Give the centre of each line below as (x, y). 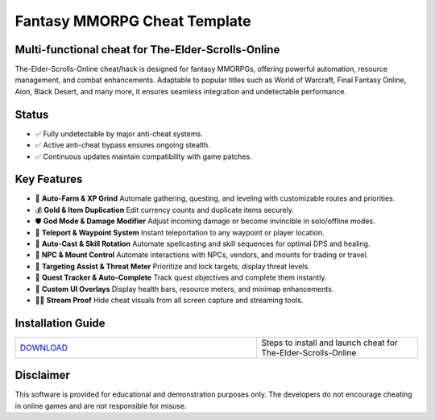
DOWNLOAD (44, 347)
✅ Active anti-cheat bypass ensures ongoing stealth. (122, 145)
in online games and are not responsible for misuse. (101, 405)
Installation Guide (60, 323)
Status (32, 114)
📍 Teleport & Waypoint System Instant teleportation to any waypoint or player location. (180, 232)
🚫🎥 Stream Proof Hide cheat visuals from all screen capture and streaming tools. (169, 300)
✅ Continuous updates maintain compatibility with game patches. (144, 156)
